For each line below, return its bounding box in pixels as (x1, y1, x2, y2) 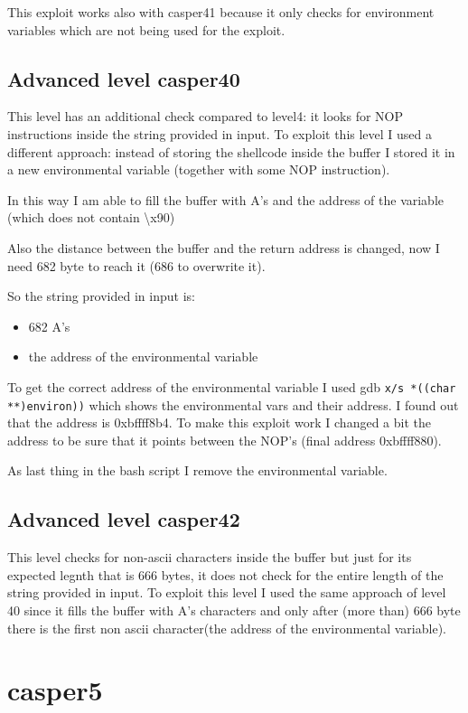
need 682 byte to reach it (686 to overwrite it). (7, 256, 266, 275)
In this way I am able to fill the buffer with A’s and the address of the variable (7, 190, 445, 209)
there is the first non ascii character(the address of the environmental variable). (7, 618, 446, 637)
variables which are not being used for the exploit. (7, 20, 285, 39)
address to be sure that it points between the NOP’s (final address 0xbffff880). (7, 430, 442, 449)
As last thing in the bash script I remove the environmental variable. (7, 461, 388, 480)
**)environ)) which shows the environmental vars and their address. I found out (7, 395, 459, 414)
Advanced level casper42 (7, 505, 240, 533)
